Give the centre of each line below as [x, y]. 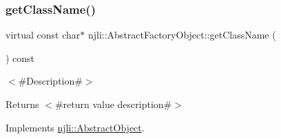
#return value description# [113, 104]
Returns [22, 104]
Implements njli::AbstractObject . [75, 127]
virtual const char [43, 35]
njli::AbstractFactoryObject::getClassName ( [182, 35]
